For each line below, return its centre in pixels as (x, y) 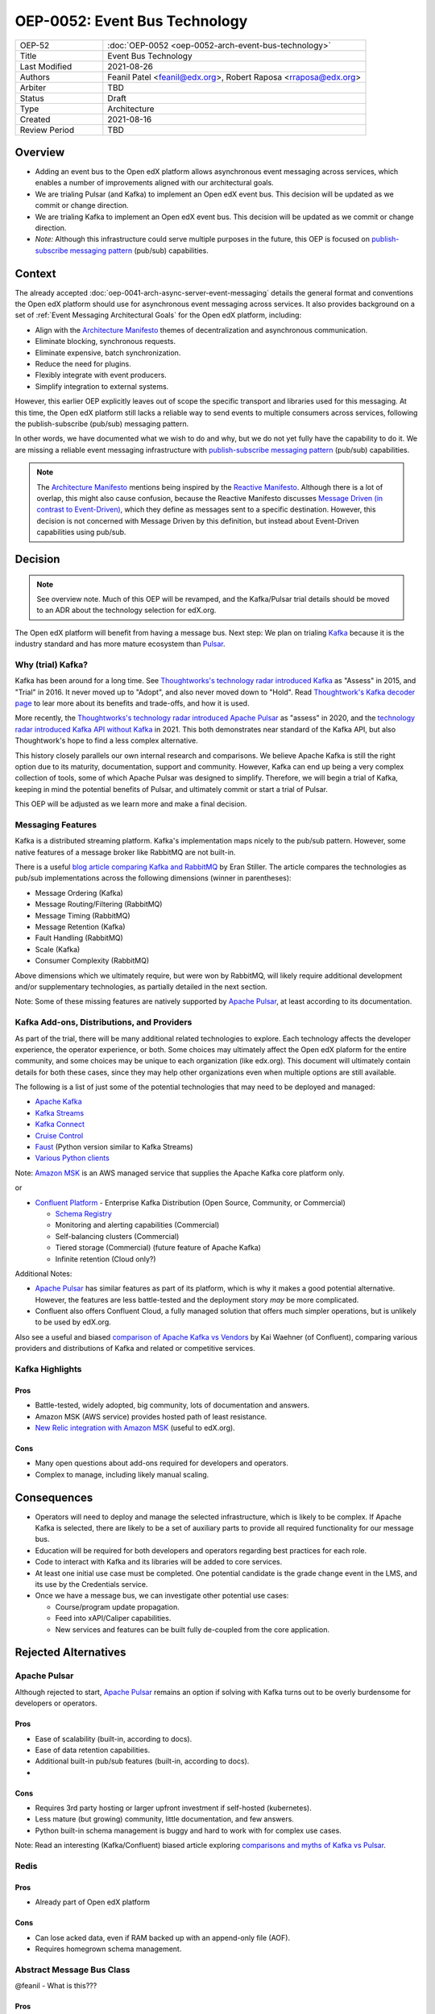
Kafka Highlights (48, 1370)
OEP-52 (35, 45)
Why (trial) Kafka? (52, 665)
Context (35, 274)
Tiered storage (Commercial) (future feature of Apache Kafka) (158, 1248)
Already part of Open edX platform (93, 1902)
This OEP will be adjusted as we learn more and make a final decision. (131, 804)
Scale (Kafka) (58, 949)
